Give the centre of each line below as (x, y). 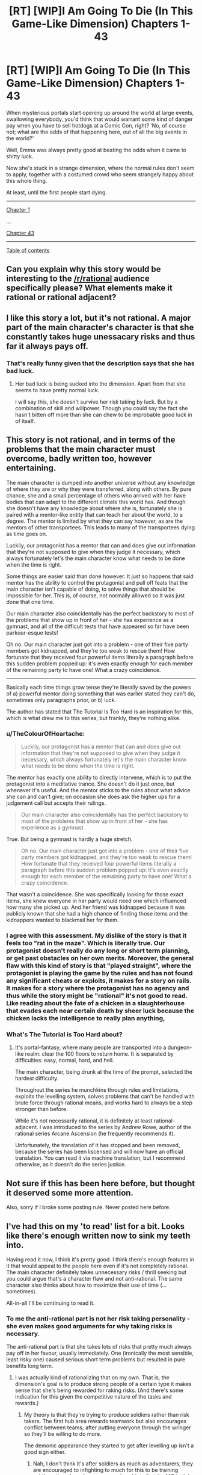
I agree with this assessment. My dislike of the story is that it (96, 935)
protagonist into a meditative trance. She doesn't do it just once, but (90, 784)
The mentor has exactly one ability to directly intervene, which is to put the (99, 778)
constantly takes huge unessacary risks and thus (101, 337)
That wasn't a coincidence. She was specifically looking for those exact (95, 895)
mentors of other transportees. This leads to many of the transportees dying (101, 527)
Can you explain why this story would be (84, 269)
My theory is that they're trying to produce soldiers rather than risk (106, 1415)
